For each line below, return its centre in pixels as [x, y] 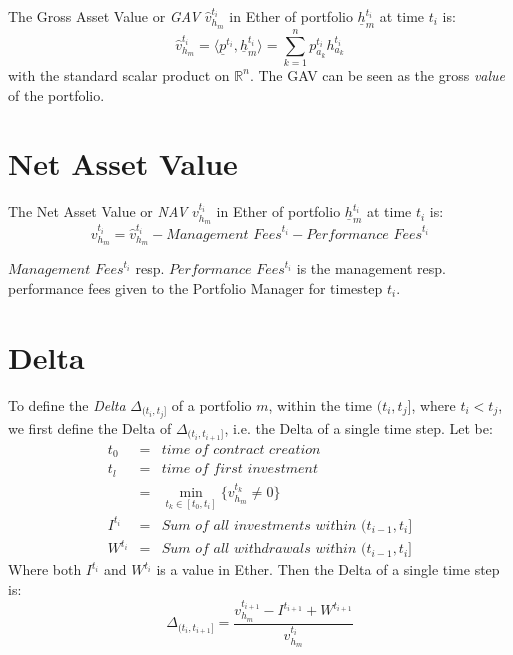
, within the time [320, 404]
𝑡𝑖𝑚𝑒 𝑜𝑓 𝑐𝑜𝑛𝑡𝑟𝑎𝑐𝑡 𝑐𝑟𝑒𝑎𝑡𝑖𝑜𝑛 [241, 449]
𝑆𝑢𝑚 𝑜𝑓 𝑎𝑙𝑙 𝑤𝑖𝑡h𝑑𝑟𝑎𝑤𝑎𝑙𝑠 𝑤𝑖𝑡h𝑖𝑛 [259, 549]
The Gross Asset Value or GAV [104, 16]
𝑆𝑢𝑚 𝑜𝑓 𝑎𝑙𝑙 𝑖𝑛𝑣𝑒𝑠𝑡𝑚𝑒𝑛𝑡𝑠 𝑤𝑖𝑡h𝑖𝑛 [259, 525]
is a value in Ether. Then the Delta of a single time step [328, 569]
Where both [45, 569]
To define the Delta [67, 404]
